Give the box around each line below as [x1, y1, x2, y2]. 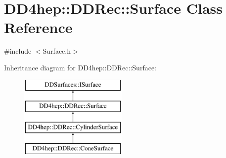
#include [4, 46, 32, 56]
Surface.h [43, 46, 71, 56]
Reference [4, 17, 73, 37]
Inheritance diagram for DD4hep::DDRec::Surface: [4, 62, 156, 72]
